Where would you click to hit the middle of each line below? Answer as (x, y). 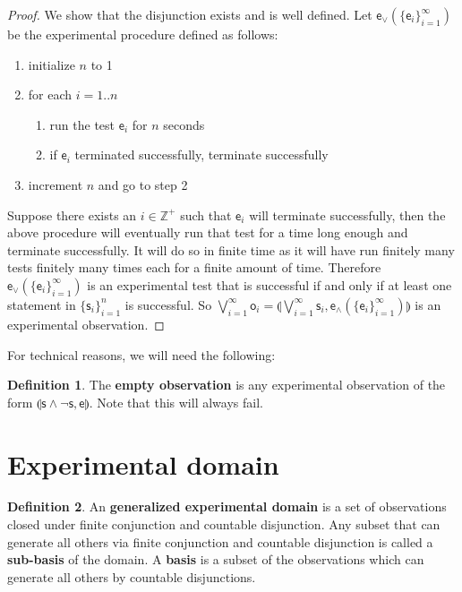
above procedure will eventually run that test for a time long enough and (208, 232)
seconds (184, 124)
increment (56, 184)
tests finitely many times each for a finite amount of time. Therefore (194, 267)
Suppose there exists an (72, 214)
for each (50, 94)
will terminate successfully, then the (347, 214)
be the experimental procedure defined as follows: (143, 34)
